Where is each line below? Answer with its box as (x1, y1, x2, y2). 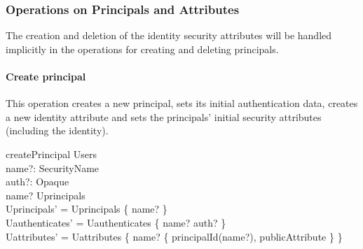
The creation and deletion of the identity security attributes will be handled (6, 28, 332, 43)
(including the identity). (6, 123, 109, 138)
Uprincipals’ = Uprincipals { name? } (6, 201, 167, 216)
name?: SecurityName (6, 160, 100, 175)
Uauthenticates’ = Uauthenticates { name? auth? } (6, 215, 226, 229)
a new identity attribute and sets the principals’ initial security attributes (6, 109, 322, 124)
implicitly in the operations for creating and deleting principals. (6, 41, 279, 56)
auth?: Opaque (6, 174, 69, 189)
